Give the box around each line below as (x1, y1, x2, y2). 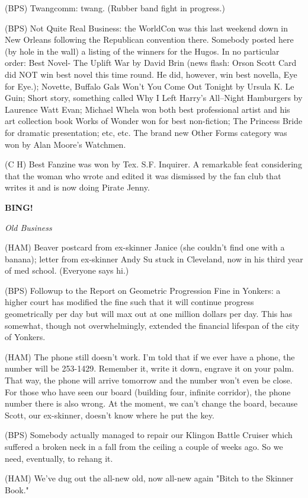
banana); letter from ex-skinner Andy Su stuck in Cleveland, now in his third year (5, 252, 303, 265)
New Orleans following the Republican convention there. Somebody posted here (5, 33, 294, 46)
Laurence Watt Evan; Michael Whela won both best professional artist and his (5, 103, 290, 115)
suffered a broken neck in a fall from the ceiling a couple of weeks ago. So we (5, 440, 283, 452)
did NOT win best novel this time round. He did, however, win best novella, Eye (5, 68, 297, 80)
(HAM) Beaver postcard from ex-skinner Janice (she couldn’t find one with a (5, 241, 285, 253)
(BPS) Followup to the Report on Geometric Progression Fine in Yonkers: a (5, 284, 281, 296)
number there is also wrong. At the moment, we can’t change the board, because (5, 397, 298, 410)
